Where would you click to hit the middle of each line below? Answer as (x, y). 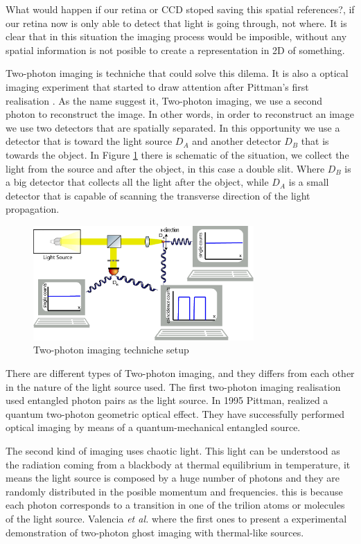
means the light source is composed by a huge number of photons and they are (173, 478)
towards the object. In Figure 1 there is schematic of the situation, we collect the (177, 154)
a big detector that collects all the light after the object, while (137, 182)
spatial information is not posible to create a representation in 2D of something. (175, 50)
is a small (309, 182)
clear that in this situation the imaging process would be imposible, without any (176, 36)
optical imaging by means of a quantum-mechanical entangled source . (153, 427)
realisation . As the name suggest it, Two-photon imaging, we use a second (164, 100)
